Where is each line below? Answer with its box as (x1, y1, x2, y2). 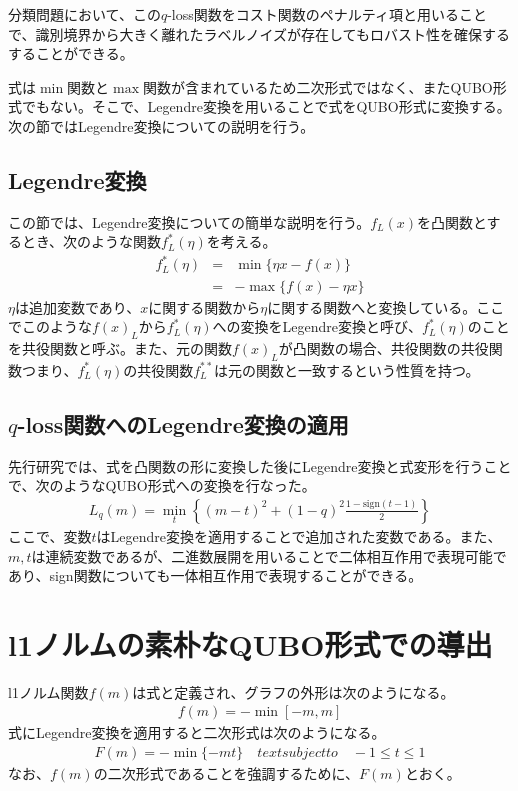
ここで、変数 (8, 525, 92, 546)
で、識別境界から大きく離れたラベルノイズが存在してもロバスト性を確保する (8, 23, 510, 44)
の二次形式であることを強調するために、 (93, 763, 360, 784)
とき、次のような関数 (21, 231, 162, 252)
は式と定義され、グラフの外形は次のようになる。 (132, 681, 455, 702)
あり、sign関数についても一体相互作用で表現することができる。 (8, 565, 423, 586)
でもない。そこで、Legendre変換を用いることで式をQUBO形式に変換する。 (21, 96, 511, 117)
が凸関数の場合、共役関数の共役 (278, 337, 489, 358)
